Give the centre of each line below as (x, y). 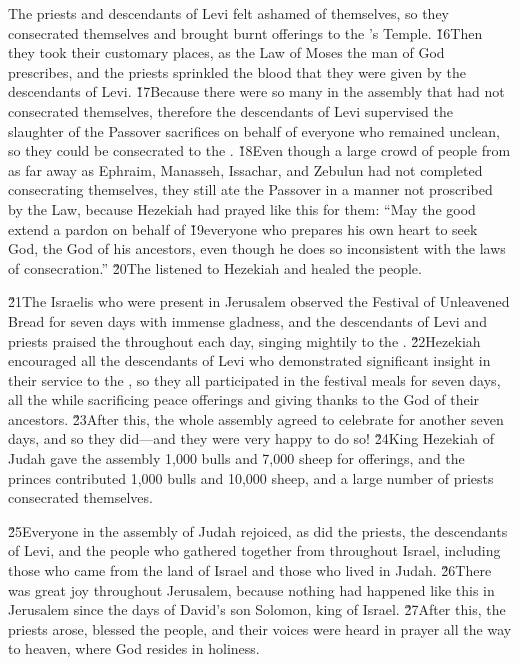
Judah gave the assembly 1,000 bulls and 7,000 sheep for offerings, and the (236, 458)
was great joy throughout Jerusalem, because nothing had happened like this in (251, 589)
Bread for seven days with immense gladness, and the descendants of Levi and (247, 320)
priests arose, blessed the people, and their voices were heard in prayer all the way (260, 628)
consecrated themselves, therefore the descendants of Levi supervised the (230, 110)
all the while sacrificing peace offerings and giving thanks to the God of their (244, 399)
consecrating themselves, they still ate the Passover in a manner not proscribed (250, 189)
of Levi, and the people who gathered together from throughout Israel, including (254, 550)
